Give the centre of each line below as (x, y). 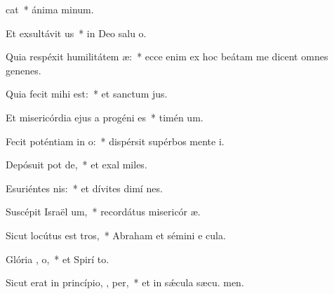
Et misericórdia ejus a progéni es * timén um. (105, 117)
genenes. (24, 70)
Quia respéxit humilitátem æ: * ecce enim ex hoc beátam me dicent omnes (167, 56)
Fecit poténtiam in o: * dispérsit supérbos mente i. (115, 141)
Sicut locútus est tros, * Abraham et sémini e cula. (116, 235)
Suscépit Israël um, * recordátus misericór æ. (103, 212)
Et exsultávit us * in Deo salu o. (76, 33)
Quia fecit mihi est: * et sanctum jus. (87, 94)
